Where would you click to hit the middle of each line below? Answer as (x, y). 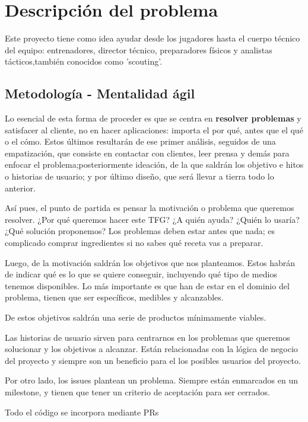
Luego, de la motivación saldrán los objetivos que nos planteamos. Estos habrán (150, 262)
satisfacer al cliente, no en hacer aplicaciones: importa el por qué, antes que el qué (154, 130)
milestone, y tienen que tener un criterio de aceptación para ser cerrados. (137, 391)
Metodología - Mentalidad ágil (100, 93)
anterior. (20, 188)
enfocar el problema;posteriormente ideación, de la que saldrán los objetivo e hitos (154, 164)
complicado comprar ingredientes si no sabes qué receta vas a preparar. (134, 243)
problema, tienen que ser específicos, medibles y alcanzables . (114, 297)
